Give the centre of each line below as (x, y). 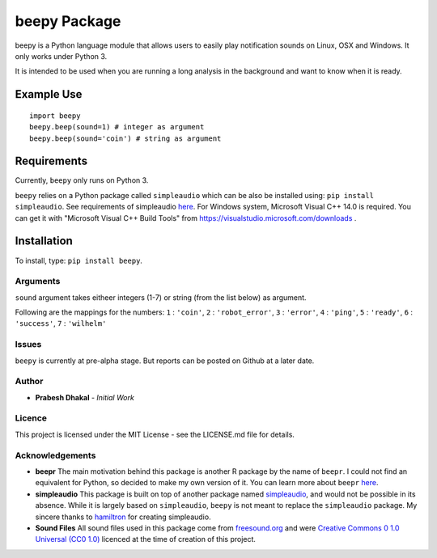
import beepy (55, 116)
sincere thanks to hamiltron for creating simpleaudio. (123, 517)
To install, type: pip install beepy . (79, 260)
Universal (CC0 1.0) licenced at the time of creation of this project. (146, 539)
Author (29, 382)
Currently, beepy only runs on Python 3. (82, 180)
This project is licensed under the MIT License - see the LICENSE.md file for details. (155, 434)
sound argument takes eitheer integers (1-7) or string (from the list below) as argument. (161, 297)
